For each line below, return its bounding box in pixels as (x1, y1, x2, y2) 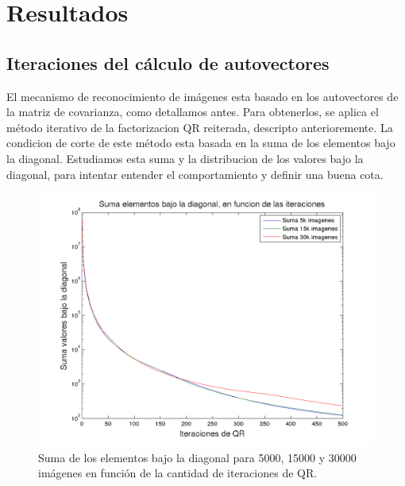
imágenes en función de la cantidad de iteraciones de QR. (38, 465, 318, 481)
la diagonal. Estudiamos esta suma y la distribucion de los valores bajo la (6, 150, 364, 166)
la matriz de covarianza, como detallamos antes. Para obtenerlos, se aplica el (6, 103, 379, 120)
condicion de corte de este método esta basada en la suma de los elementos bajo (6, 134, 395, 151)
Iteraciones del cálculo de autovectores (6, 50, 330, 75)
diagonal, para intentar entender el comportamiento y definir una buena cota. (6, 165, 384, 182)
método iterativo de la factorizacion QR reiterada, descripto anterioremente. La (6, 119, 393, 135)
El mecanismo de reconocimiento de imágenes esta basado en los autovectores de (6, 87, 399, 104)
